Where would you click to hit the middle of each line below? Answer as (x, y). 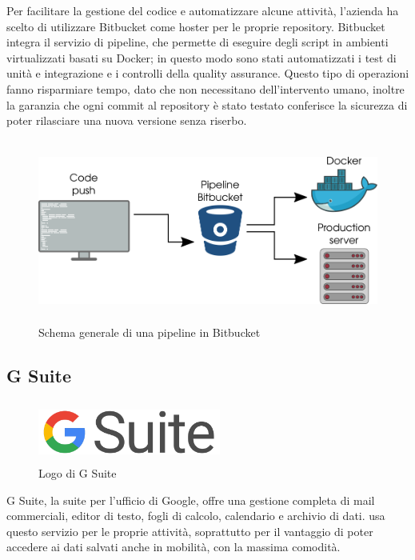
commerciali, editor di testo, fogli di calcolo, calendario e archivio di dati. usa (196, 516)
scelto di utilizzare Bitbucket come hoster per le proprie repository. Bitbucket (196, 26)
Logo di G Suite (78, 473)
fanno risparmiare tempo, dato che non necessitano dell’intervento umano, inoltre (206, 88)
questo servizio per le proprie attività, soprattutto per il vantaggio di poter (190, 531)
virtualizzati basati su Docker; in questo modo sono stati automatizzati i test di (202, 57)
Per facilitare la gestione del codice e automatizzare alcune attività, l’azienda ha (203, 10)
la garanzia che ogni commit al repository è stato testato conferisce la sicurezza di (207, 104)
